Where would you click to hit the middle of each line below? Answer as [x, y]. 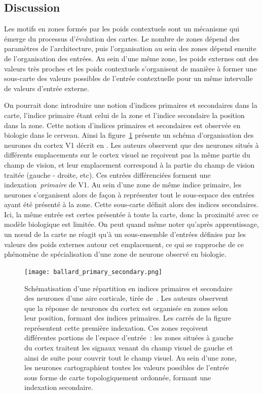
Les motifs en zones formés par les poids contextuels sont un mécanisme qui [122, 29]
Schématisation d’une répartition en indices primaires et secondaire [128, 288]
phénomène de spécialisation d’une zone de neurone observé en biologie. [115, 254]
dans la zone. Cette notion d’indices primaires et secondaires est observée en [122, 125]
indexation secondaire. [59, 387]
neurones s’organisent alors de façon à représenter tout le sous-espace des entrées [129, 194]
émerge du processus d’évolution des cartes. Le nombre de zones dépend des [122, 38]
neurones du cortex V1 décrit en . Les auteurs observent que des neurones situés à [131, 145]
